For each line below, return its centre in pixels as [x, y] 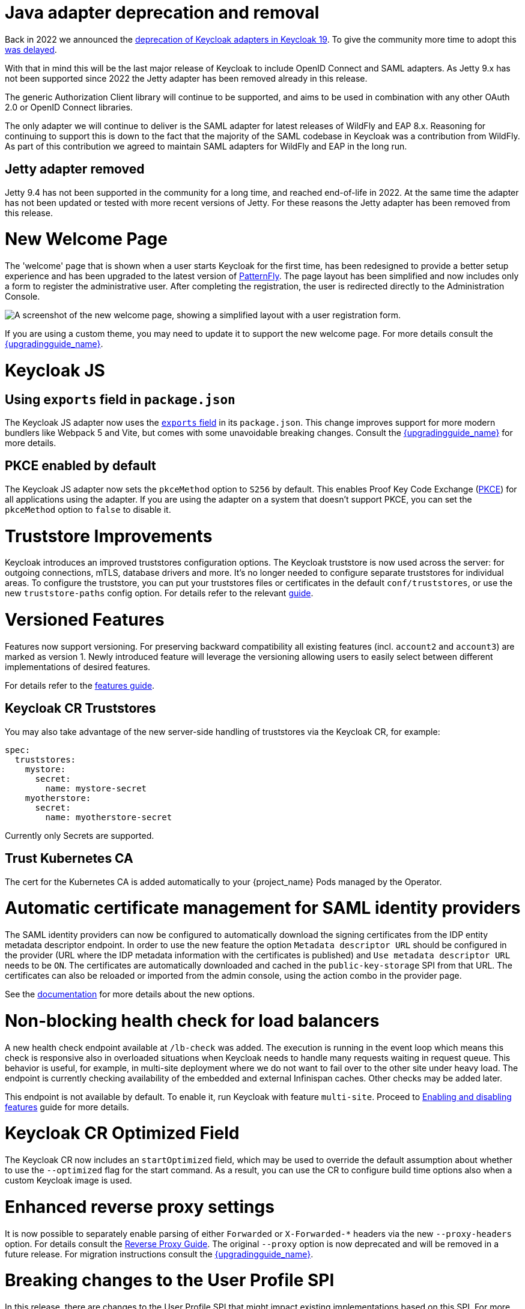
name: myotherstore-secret [109, 817]
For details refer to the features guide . [80, 685]
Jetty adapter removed [75, 169]
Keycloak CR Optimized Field [122, 1133]
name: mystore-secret [96, 788]
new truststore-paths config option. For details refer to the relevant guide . [159, 593]
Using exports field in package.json [120, 399]
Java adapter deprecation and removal [162, 13]
